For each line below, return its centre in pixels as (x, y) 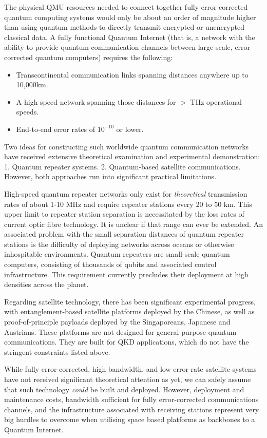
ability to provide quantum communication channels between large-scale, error (127, 47)
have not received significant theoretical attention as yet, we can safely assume (128, 379)
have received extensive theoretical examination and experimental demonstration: (132, 156)
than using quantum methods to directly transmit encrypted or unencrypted (124, 27)
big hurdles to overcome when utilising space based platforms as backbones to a (130, 419)
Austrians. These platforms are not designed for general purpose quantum (120, 331)
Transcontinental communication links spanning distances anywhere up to (132, 74)
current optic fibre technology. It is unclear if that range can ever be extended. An (133, 224)
